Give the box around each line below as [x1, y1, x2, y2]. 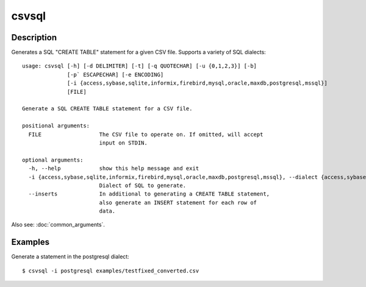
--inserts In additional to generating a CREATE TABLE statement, [28, 191, 270, 197]
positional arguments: [22, 122, 90, 129]
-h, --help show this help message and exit [28, 165, 199, 172]
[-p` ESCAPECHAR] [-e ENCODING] [67, 71, 164, 78]
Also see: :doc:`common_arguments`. [11, 221, 105, 229]
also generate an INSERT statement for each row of [99, 199, 257, 206]
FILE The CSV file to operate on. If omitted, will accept [28, 131, 264, 138]
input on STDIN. [99, 139, 148, 146]
